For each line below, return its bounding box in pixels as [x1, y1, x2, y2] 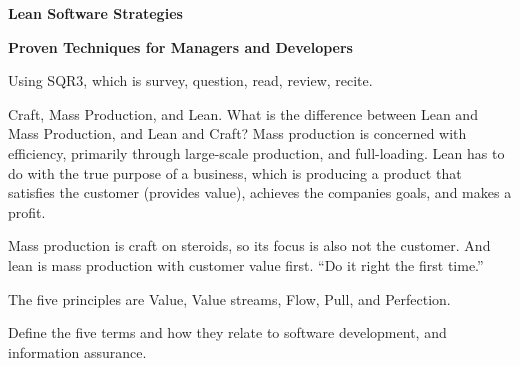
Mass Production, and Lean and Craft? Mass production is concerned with [8, 123, 467, 144]
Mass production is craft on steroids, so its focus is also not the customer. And [8, 235, 491, 256]
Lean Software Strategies [8, 3, 183, 23]
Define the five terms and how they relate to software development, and [8, 322, 447, 343]
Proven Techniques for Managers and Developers [8, 36, 353, 57]
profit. [8, 201, 46, 222]
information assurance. [8, 341, 147, 362]
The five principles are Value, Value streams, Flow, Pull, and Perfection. [8, 288, 451, 309]
